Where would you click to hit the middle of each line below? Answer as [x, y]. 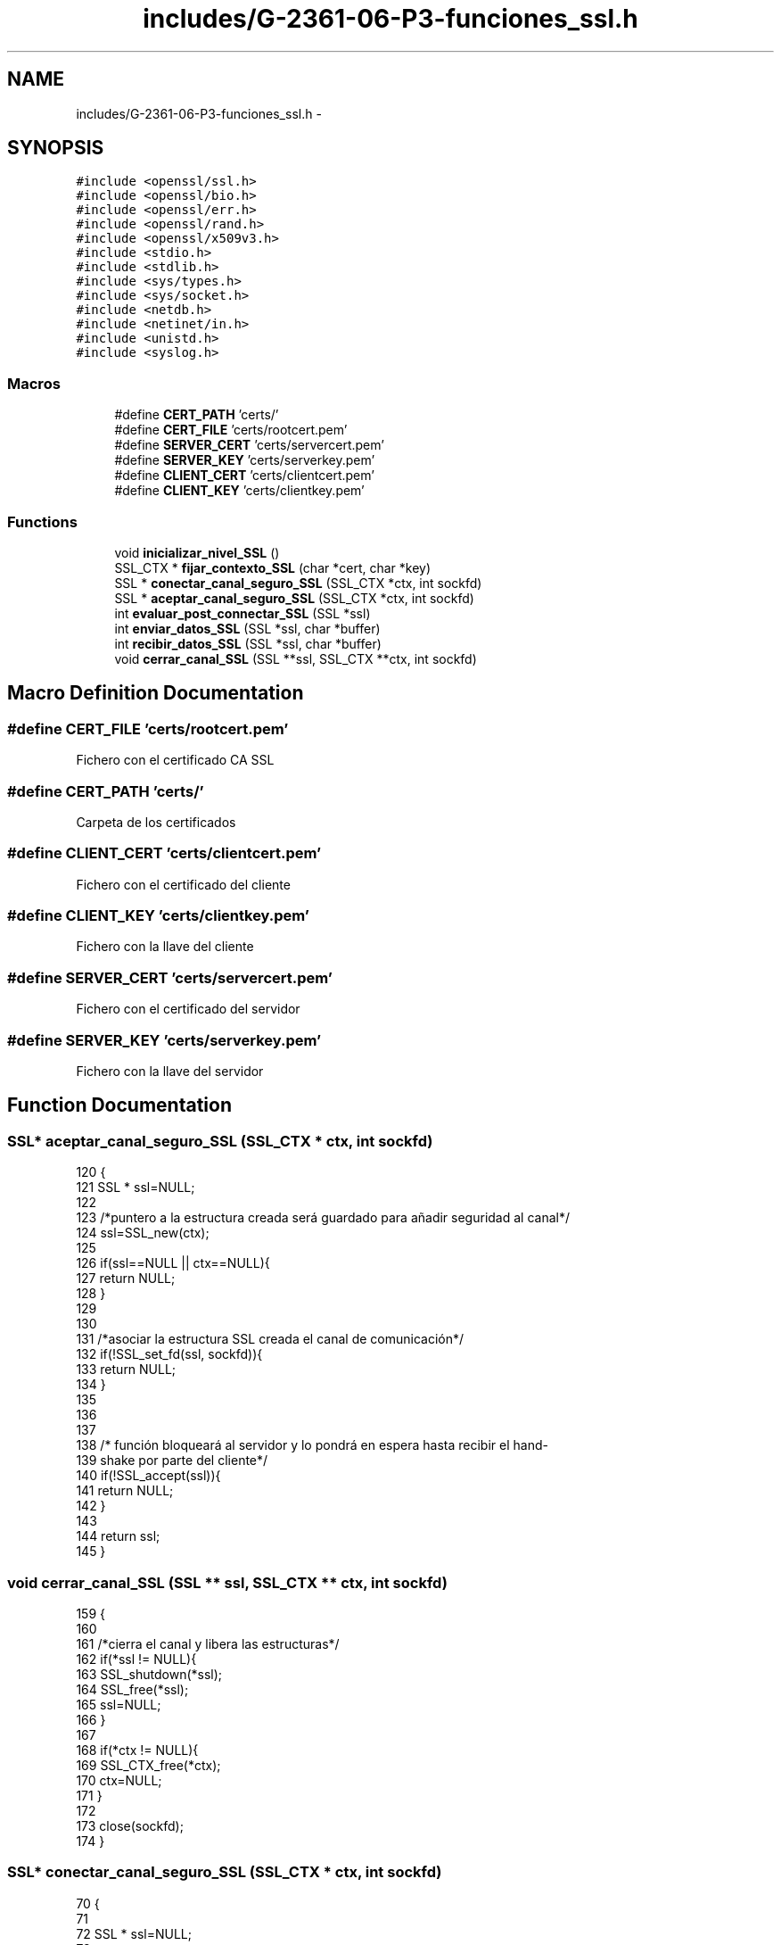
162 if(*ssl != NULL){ [136, 1659]
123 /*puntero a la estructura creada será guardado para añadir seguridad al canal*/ [323, 1218]
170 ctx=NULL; [119, 1780]
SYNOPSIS [56, 148]
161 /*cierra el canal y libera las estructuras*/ [208, 1643]
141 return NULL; [125, 1491]
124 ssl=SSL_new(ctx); [143, 1233]
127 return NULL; [126, 1279]
